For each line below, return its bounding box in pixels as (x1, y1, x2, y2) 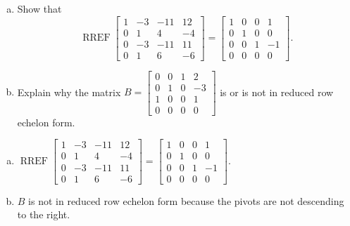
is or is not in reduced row (220, 84, 334, 99)
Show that (17, 1, 62, 15)
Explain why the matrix (17, 84, 121, 99)
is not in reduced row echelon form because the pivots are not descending (28, 193, 344, 208)
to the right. (17, 207, 70, 222)
